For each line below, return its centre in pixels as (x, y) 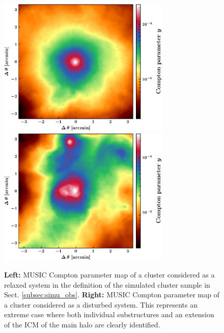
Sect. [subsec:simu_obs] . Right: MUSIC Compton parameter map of (112, 295)
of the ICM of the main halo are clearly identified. (82, 325)
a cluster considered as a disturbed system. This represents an (101, 304)
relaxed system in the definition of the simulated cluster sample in (107, 284)
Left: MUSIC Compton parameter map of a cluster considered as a (109, 275)
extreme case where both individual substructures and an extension (109, 314)
